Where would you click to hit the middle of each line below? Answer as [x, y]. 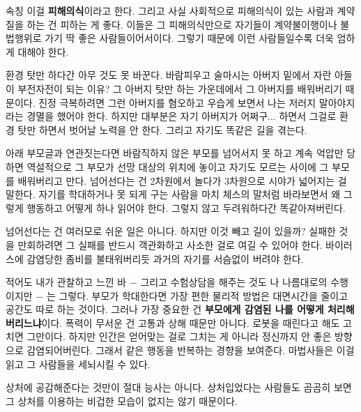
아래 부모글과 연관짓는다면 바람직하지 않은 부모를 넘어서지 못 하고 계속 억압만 [175, 153]
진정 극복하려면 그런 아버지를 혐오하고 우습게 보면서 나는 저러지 [177, 102]
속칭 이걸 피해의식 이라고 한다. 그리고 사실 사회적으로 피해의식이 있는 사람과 [170, 10]
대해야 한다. [43, 51]
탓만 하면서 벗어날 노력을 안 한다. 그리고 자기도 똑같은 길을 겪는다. [162, 129]
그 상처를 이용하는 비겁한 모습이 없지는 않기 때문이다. [122, 400]
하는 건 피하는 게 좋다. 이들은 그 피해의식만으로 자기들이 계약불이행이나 [182, 24]
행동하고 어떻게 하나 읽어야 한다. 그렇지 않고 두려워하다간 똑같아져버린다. [186, 207]
